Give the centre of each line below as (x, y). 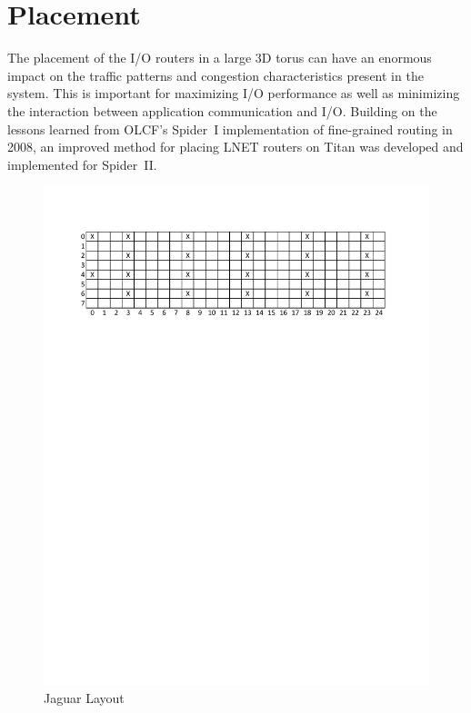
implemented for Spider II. (82, 164)
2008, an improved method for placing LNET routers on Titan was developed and (235, 147)
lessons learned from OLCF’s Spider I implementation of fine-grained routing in (230, 129)
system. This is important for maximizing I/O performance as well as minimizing (234, 93)
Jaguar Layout (84, 697)
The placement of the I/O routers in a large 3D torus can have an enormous (220, 58)
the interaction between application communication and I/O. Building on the (222, 110)
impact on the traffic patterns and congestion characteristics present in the (215, 75)
